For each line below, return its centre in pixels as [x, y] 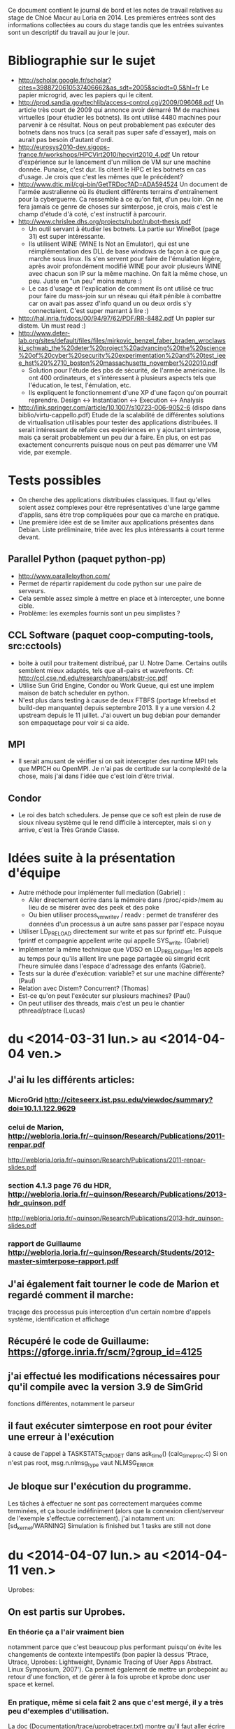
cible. [26, 606]
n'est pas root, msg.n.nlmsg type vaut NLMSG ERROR [81, 1463]
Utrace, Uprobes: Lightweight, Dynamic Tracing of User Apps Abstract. [110, 1662]
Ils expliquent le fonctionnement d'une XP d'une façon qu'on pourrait [128, 392]
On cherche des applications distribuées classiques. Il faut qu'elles [114, 499]
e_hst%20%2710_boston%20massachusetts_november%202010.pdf [118, 363]
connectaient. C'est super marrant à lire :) [88, 310]
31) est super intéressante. [67, 236]
